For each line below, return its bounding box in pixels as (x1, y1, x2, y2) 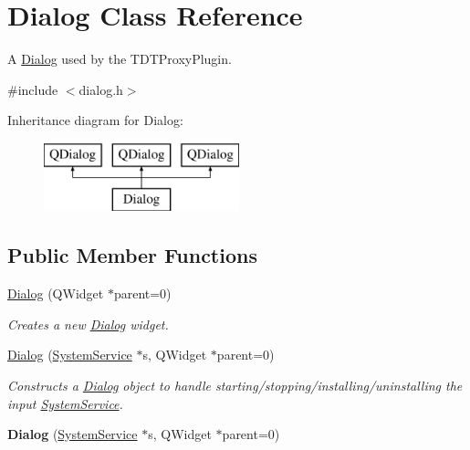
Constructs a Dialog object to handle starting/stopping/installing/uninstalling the (7, 376, 463, 395)
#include (7, 79, 58, 99)
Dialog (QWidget (7, 284, 104, 303)
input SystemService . (7, 393, 123, 413)
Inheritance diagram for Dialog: (7, 110, 183, 130)
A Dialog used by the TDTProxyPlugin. (7, 49, 232, 68)
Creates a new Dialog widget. (7, 314, 169, 333)
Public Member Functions (7, 241, 257, 269)
